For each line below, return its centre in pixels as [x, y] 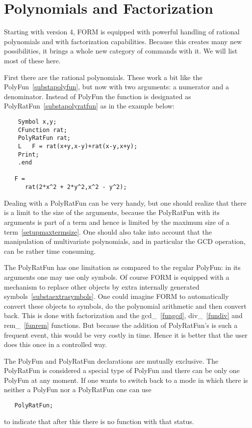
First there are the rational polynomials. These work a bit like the [103, 77]
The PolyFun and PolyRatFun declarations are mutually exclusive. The [111, 361]
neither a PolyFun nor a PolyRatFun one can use [78, 389]
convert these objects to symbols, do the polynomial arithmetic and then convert [125, 306]
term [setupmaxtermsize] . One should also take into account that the [108, 231]
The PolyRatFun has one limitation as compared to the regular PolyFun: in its [122, 267]
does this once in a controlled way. [56, 344]
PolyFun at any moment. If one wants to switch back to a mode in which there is [126, 380]
